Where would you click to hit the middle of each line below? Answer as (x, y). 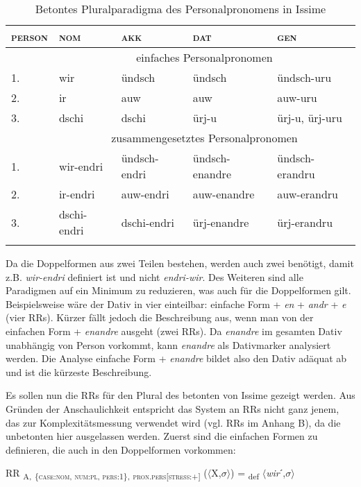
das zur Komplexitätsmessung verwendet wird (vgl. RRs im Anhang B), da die (173, 422)
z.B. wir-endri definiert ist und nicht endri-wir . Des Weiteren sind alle (154, 276)
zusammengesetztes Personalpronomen (204, 138)
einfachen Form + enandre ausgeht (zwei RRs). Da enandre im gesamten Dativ (174, 331)
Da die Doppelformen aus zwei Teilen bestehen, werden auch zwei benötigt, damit (180, 263)
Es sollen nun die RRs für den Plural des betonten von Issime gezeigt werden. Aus (180, 395)
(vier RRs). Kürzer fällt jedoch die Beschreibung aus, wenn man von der (160, 317)
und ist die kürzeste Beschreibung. (79, 371)
